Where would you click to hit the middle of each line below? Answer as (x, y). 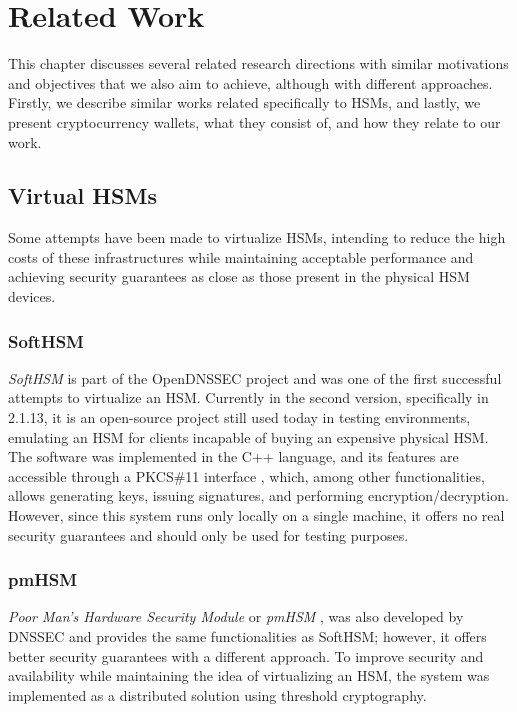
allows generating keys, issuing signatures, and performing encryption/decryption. (258, 495)
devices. (32, 296)
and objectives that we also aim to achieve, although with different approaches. (250, 82)
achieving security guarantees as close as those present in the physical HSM (239, 276)
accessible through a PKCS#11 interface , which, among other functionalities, (246, 475)
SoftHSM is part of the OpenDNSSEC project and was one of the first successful (255, 377)
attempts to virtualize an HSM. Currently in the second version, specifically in (248, 397)
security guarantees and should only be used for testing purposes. (208, 534)
